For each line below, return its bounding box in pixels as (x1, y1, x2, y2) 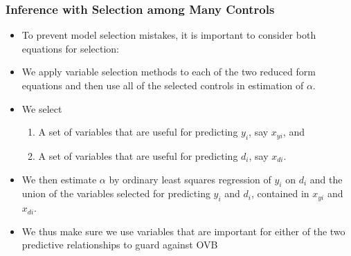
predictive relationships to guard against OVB (21, 237, 218, 252)
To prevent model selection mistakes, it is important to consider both (21, 28, 316, 42)
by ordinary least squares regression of (109, 172, 271, 186)
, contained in (251, 186, 309, 201)
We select (21, 101, 62, 116)
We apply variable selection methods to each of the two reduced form (21, 64, 316, 79)
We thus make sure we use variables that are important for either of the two (21, 223, 345, 238)
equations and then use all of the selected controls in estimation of (21, 78, 304, 92)
